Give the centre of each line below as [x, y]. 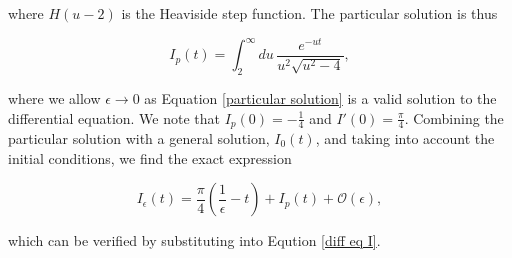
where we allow [54, 97]
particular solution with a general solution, [139, 137]
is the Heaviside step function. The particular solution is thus [309, 13]
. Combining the [454, 117]
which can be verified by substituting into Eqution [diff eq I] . [194, 240]
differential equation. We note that [114, 117]
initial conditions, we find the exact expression [150, 157]
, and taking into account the [405, 137]
